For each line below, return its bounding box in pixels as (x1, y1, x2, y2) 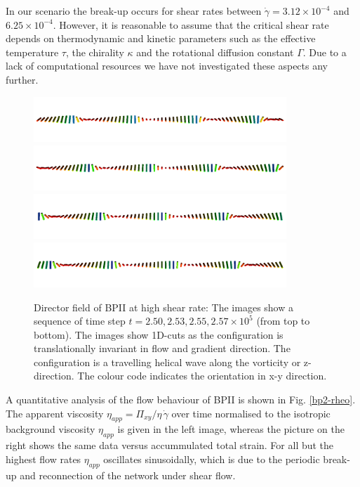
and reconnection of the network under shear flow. (20, 467, 236, 482)
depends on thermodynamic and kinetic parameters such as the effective (6, 31, 316, 46)
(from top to (256, 313, 310, 328)
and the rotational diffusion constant (136, 44, 294, 59)
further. (6, 72, 39, 86)
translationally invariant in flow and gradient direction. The (34, 341, 291, 356)
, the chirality (65, 44, 124, 59)
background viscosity (6, 422, 95, 436)
